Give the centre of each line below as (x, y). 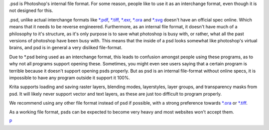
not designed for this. (31, 10)
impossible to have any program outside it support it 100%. (70, 78)
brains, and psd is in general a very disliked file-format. (66, 48)
